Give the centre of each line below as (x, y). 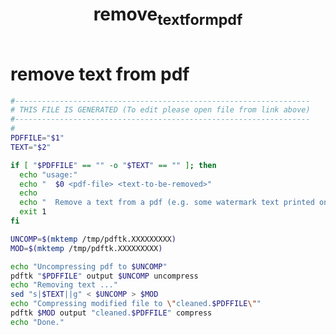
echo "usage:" (48, 174)
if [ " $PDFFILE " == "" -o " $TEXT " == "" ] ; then (113, 165)
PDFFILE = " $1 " (37, 138)
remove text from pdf (100, 74)
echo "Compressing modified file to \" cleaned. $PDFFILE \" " (136, 304)
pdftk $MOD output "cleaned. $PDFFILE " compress (111, 313)
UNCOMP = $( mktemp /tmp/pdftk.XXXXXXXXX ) (93, 239)
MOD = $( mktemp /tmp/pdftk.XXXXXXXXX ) (86, 248)
